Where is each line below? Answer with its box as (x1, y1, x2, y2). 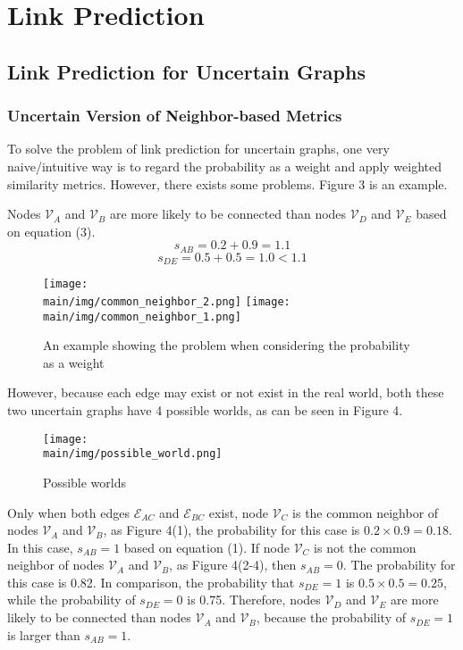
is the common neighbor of (292, 503, 439, 521)
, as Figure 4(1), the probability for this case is (103, 521, 360, 539)
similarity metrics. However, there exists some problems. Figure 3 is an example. (7, 174, 448, 193)
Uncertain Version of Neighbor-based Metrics (7, 104, 342, 127)
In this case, (7, 537, 73, 556)
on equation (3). (7, 221, 96, 240)
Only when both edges (7, 503, 130, 521)
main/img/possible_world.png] (43, 447, 223, 461)
